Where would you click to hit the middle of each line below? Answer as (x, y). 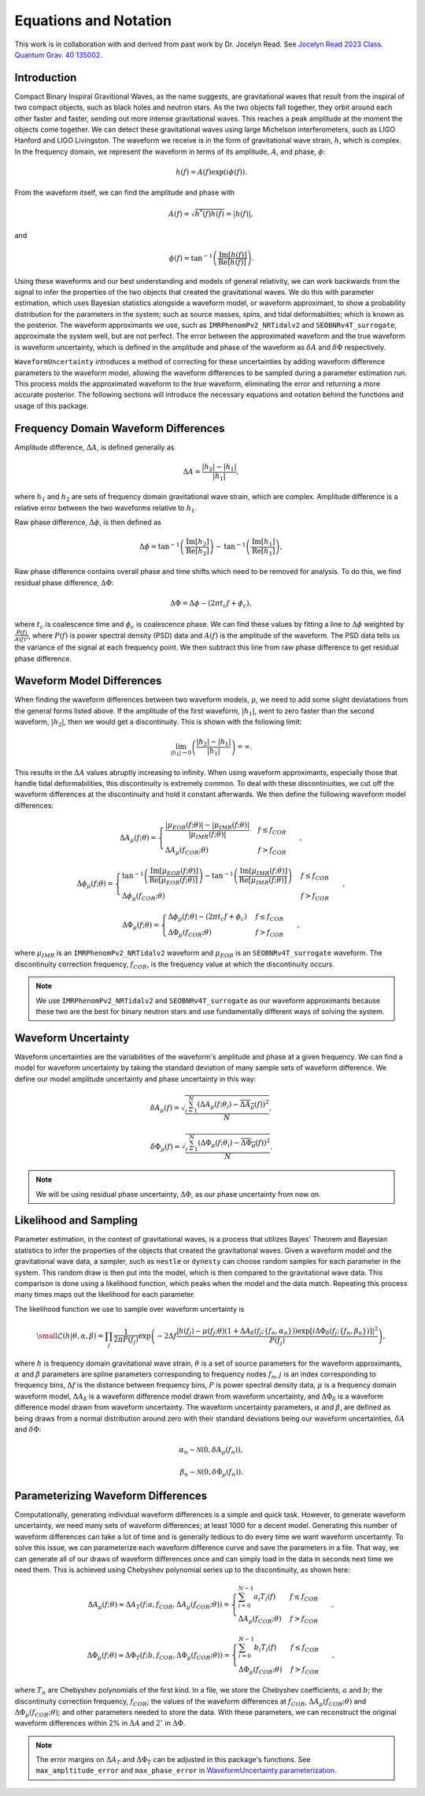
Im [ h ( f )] (233, 255)
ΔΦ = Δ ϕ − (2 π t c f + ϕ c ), (211, 604)
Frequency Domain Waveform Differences (120, 429)
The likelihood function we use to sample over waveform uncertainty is (129, 1309)
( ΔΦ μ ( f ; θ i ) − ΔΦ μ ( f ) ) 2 (234, 1143)
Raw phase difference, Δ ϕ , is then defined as (88, 522)
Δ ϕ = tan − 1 (159, 546)
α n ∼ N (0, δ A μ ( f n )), (211, 1451)
